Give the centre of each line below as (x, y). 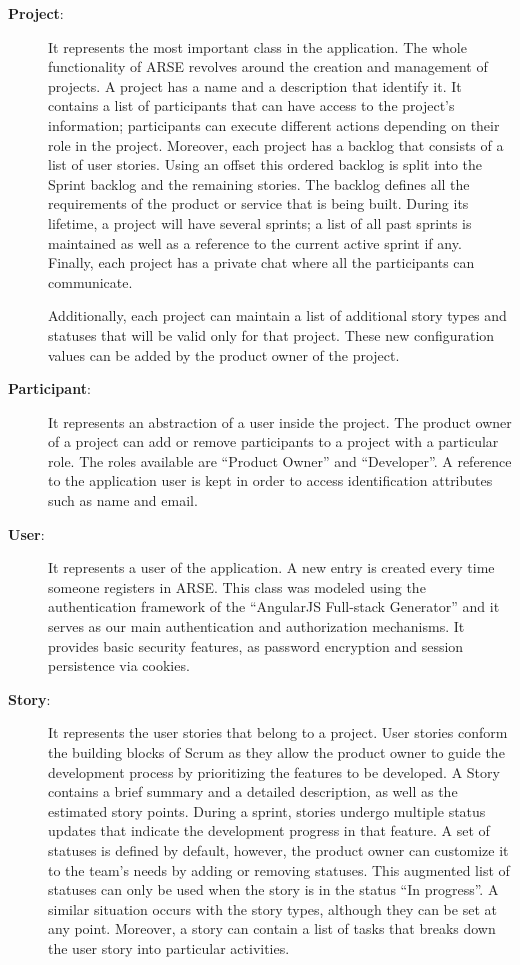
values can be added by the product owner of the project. (224, 354)
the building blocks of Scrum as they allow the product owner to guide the (276, 752)
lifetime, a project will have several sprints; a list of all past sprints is (260, 222)
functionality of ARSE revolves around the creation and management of (268, 66)
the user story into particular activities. (169, 947)
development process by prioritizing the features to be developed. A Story (274, 771)
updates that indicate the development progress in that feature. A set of (269, 830)
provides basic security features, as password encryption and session (256, 645)
